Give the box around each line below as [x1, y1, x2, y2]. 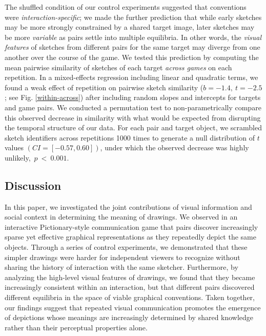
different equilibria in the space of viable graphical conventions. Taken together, [5, 292, 255, 303]
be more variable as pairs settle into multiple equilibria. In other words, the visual [5, 31, 262, 42]
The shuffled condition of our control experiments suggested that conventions [5, 2, 247, 12]
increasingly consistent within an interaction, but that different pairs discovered [5, 282, 255, 292]
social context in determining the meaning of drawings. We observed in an [5, 211, 238, 222]
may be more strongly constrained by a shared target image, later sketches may [5, 22, 255, 32]
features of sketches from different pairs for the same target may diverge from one [5, 42, 260, 52]
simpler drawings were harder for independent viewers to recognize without [5, 251, 240, 262]
